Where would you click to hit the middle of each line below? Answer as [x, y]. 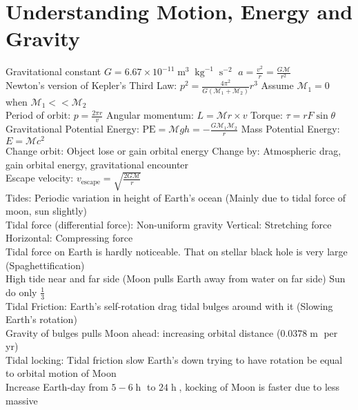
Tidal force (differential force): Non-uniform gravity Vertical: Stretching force [169, 224]
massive [22, 400]
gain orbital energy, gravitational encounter [97, 164]
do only [21, 292]
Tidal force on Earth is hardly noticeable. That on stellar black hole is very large [177, 251]
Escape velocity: [40, 178]
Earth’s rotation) [41, 319]
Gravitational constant [53, 71]
